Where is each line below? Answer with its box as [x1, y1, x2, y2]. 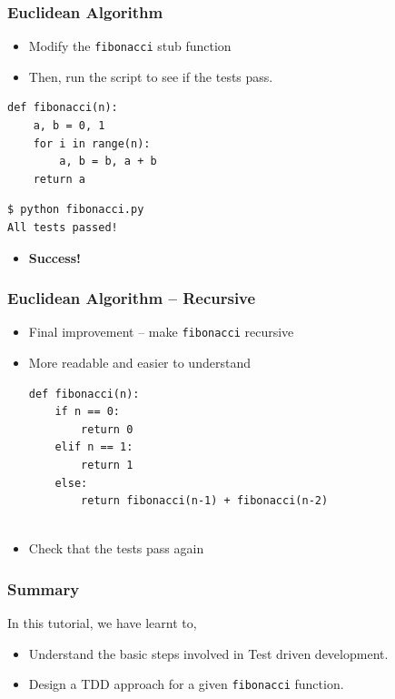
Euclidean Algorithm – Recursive [7, 287, 256, 309]
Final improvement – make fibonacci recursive [28, 322, 294, 341]
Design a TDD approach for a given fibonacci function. [28, 674, 344, 694]
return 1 [81, 459, 133, 472]
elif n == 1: [54, 441, 133, 454]
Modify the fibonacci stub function [28, 36, 232, 56]
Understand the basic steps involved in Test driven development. [28, 643, 389, 663]
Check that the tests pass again [28, 539, 204, 558]
